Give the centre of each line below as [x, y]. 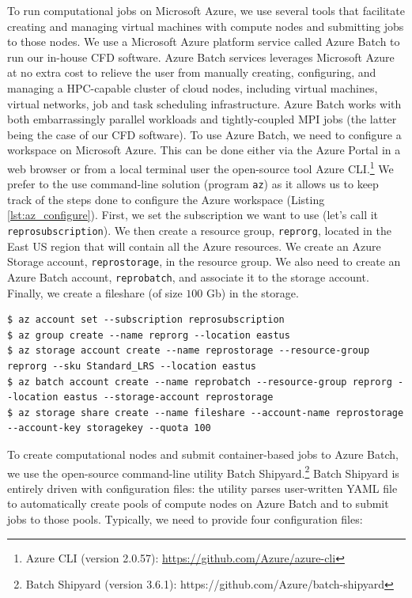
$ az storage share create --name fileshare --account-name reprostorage [206, 413]
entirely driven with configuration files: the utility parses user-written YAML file [202, 488]
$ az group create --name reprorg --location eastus [149, 335]
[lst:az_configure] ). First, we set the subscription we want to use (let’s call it [193, 215]
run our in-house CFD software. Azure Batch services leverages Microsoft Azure [201, 57]
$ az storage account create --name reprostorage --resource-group [189, 351]
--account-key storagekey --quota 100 [109, 428]
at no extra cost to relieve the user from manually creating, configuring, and [192, 72]
